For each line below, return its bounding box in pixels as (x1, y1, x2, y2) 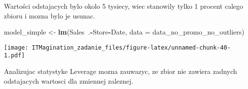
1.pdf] (4, 52, 25, 59)
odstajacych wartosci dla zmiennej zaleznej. (4, 75, 134, 86)
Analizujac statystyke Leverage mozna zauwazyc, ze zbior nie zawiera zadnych (4, 66, 237, 76)
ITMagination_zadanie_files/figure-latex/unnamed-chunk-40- (32, 44, 231, 51)
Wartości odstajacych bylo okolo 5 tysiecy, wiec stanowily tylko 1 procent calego (4, 1, 243, 11)
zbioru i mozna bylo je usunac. (4, 10, 95, 20)
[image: (4, 44, 29, 51)
